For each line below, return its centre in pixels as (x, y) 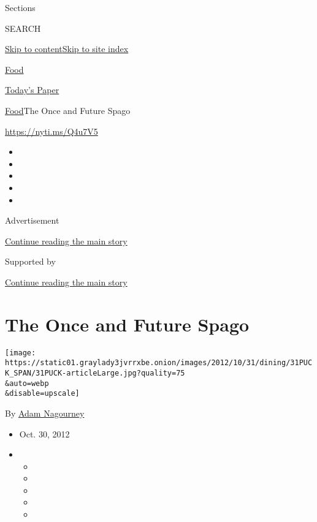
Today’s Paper (32, 90)
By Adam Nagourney (45, 413)
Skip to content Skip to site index (67, 49)
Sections (20, 7)
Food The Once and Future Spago (68, 110)
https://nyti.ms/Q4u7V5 (52, 131)
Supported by (30, 261)
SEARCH (23, 28)
